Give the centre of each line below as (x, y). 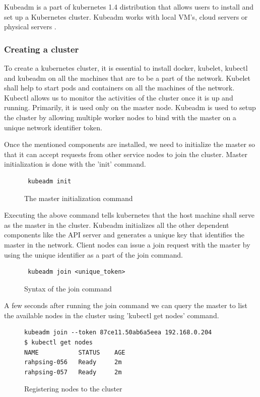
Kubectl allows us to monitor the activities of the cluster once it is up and (119, 97)
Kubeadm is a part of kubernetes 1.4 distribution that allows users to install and (129, 7)
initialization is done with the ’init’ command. (75, 164)
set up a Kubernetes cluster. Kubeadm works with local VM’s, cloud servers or (126, 16)
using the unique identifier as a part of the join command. (93, 254)
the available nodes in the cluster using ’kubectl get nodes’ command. (112, 315)
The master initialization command (79, 198)
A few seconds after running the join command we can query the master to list (126, 305)
